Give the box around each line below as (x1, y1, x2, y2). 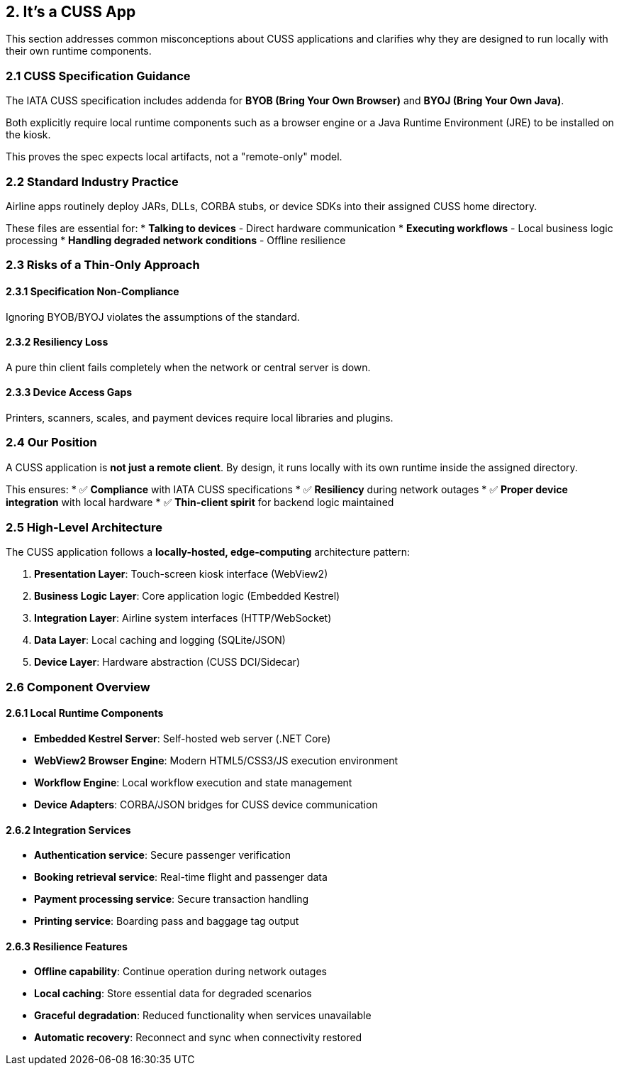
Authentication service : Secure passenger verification (34, 849, 291, 862)
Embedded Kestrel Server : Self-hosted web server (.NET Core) (34, 732, 331, 745)
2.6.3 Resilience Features (6, 940, 128, 952)
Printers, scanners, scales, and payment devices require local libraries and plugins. (6, 411, 394, 424)
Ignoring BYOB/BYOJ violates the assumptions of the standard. (6, 310, 300, 323)
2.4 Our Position (6, 435, 97, 450)
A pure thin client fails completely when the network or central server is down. (6, 361, 371, 373)
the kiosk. (6, 128, 51, 141)
